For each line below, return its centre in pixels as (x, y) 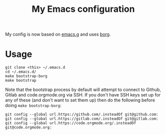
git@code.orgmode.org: (28, 128)
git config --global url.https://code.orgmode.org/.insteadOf (71, 123)
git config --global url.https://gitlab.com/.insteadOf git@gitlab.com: (82, 119)
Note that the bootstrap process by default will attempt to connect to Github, (83, 90)
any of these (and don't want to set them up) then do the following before (80, 100)
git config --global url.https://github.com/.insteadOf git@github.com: (82, 115)
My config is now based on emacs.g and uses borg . (58, 34)
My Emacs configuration (83, 9)
